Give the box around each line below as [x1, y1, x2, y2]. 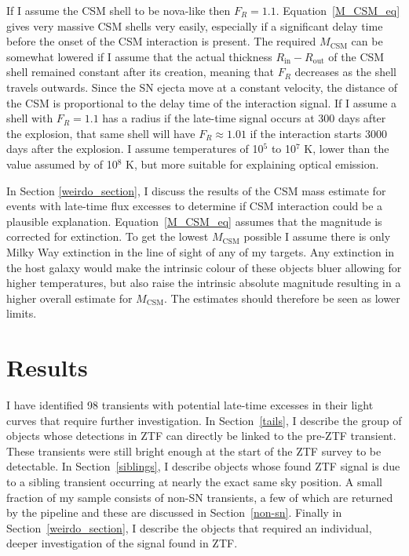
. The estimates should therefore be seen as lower [163, 289, 400, 306]
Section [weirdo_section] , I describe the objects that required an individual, [6, 519, 372, 536]
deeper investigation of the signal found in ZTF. [6, 535, 238, 551]
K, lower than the [304, 140, 389, 157]
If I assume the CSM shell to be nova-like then [6, 2, 231, 18]
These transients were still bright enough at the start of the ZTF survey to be [6, 442, 382, 459]
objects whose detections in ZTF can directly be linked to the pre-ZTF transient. [6, 427, 396, 444]
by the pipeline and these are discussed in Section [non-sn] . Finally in [6, 504, 342, 521]
